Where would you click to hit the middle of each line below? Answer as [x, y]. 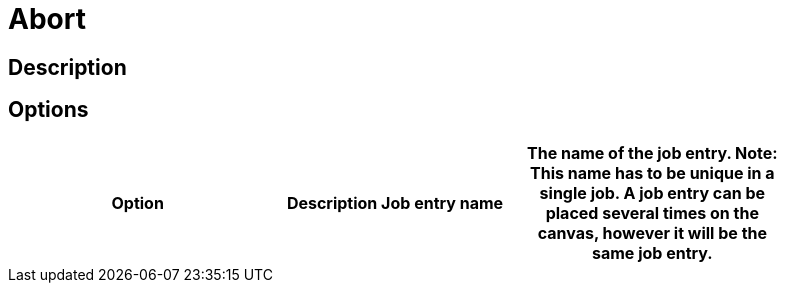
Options [48, 110]
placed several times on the [652, 212]
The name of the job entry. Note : [652, 152]
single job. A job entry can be [652, 192]
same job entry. [652, 252]
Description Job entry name [395, 202]
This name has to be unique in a [652, 172]
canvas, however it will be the [652, 232]
